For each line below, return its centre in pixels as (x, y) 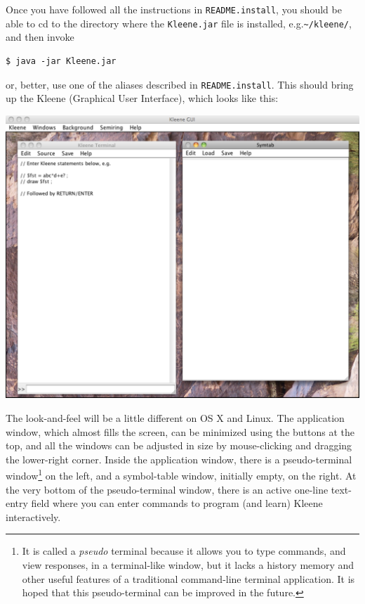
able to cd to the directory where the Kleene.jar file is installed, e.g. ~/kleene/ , (179, 23)
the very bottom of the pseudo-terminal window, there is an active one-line (167, 489)
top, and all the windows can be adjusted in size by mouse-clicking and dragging (179, 445)
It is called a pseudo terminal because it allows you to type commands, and (184, 551)
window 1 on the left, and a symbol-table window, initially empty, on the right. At (181, 474)
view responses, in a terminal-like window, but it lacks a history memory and (188, 564)
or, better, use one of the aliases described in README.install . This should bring (180, 84)
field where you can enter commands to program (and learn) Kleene (177, 503)
